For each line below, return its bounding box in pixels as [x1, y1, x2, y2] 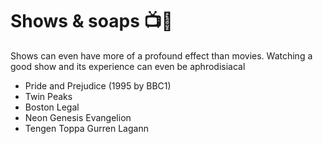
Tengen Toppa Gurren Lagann [24, 122, 149, 134]
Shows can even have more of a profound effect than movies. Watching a [10, 49, 313, 62]
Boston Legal [24, 101, 80, 113]
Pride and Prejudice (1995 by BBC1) [24, 79, 172, 92]
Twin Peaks [24, 90, 73, 102]
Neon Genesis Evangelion [24, 111, 132, 123]
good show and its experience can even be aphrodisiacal [10, 60, 246, 72]
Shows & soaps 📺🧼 [10, 10, 173, 33]
